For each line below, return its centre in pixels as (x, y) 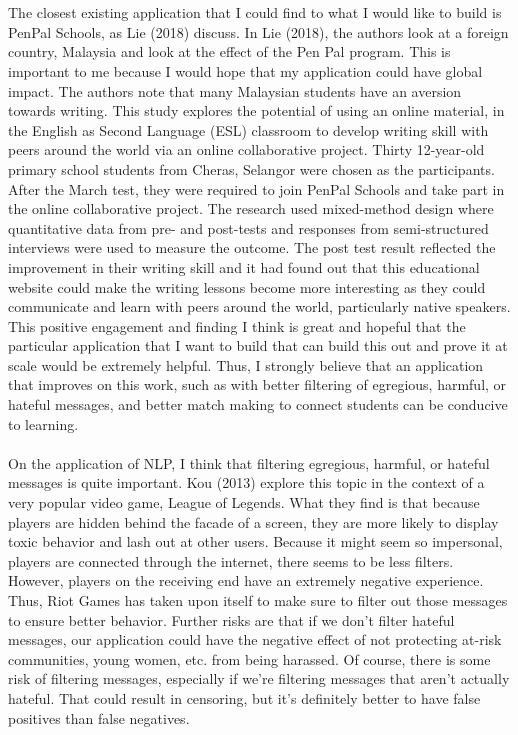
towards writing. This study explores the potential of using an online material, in (256, 110)
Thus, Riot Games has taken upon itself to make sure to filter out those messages (258, 600)
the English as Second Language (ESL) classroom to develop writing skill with (248, 129)
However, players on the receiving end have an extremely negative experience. (246, 580)
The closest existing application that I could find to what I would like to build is (255, 12)
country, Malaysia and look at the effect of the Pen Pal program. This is (229, 51)
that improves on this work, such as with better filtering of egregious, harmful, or (257, 384)
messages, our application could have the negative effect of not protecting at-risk (255, 639)
